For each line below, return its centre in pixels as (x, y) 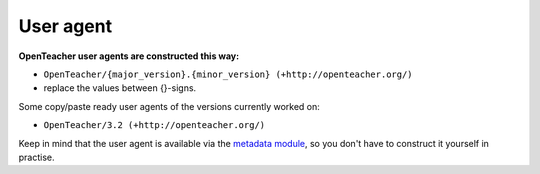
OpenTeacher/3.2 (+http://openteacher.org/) (154, 125)
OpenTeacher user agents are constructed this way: (129, 56)
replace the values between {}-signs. (120, 88)
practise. (36, 157)
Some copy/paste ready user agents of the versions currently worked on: (169, 106)
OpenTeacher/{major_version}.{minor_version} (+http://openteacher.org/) (228, 74)
